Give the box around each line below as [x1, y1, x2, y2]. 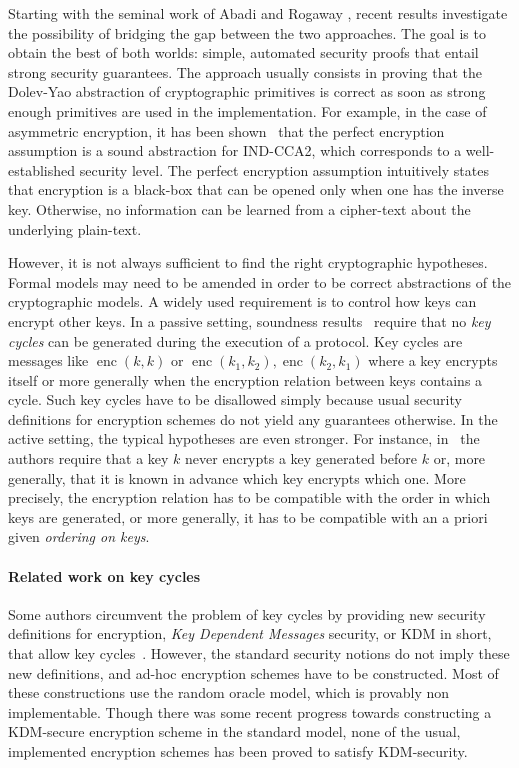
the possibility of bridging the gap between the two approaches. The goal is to [8, 22, 486, 43]
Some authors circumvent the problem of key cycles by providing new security [8, 603, 486, 624]
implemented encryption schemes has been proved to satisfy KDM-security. [8, 740, 468, 761]
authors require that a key [8, 448, 169, 469]
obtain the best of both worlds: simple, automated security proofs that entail [8, 42, 479, 63]
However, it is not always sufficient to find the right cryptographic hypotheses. [8, 252, 488, 273]
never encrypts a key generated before [185, 448, 418, 469]
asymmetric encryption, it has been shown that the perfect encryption [8, 120, 445, 141]
